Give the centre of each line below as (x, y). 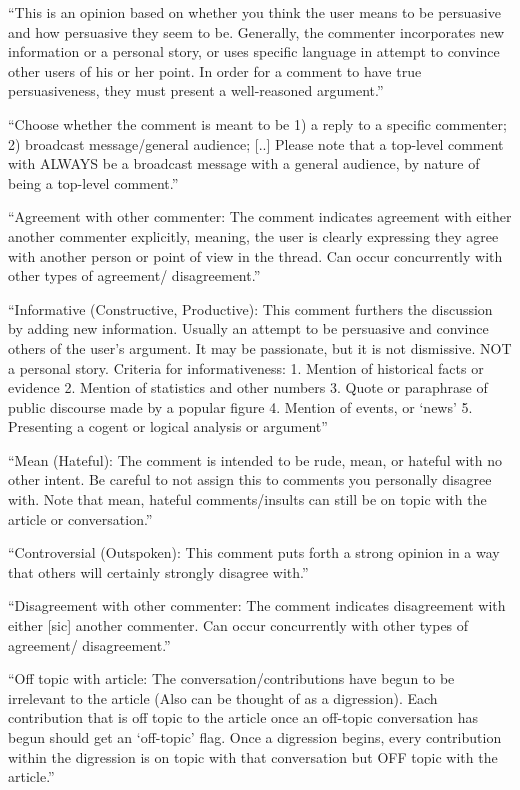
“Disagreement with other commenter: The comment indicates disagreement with (257, 605)
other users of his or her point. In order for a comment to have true (215, 70)
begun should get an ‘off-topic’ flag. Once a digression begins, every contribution (255, 737)
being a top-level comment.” (93, 182)
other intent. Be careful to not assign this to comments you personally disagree (250, 479)
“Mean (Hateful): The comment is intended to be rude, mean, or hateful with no (255, 459)
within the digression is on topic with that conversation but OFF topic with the (253, 756)
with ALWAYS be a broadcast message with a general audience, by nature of (244, 163)
